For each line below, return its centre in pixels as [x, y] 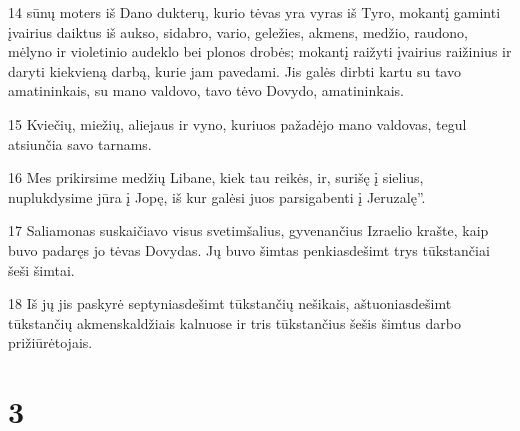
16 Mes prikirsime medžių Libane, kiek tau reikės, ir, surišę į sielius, [216, 177]
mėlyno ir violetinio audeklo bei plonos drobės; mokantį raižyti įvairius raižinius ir [260, 51]
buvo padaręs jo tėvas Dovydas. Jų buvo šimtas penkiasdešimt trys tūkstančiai [249, 249]
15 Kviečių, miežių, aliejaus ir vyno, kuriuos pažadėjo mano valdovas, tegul [237, 123]
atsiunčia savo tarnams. [80, 143]
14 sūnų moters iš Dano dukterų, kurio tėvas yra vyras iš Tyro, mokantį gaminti [254, 12]
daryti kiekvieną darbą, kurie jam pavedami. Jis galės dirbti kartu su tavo [234, 70]
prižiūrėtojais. [50, 342]
